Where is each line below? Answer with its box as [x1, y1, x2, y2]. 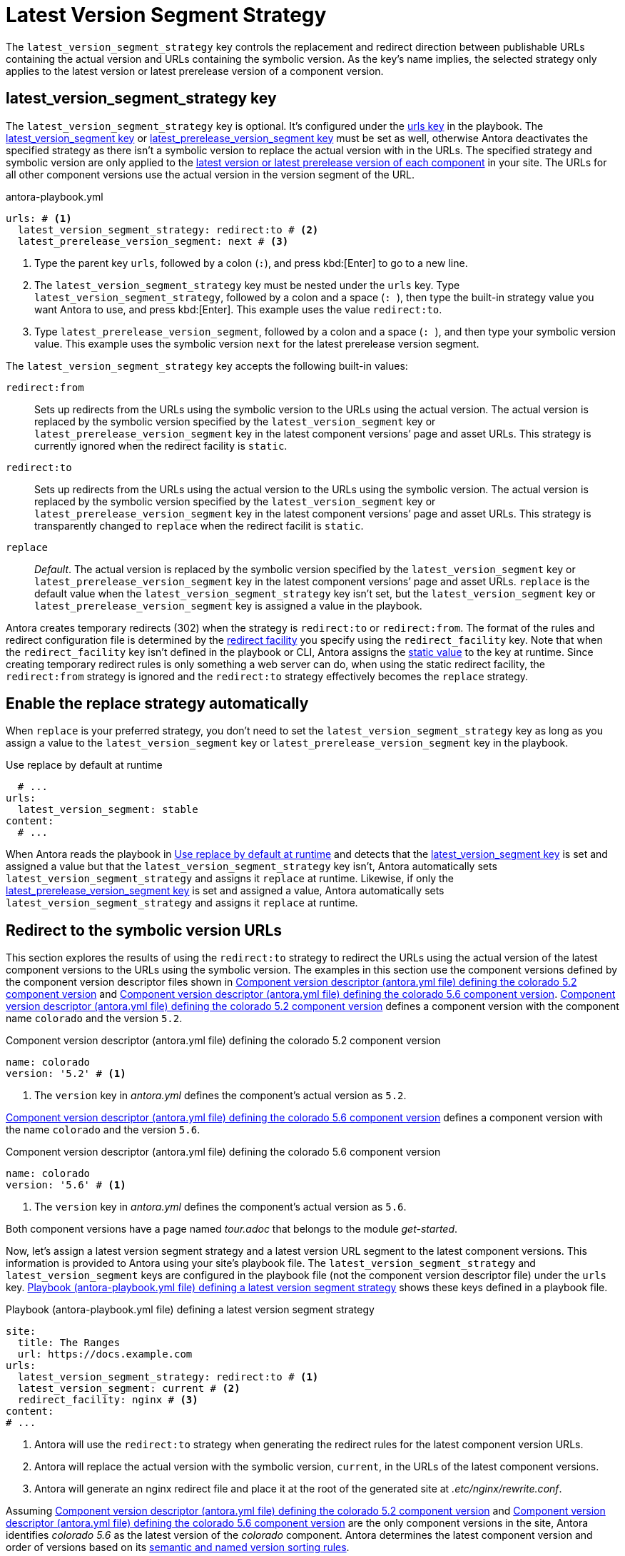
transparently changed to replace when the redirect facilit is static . [34, 519, 364, 532]
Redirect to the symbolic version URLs [6, 921, 283, 939]
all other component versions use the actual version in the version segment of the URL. [6, 168, 415, 181]
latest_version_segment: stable [17, 804, 198, 816]
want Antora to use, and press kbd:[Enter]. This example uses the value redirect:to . [34, 303, 442, 315]
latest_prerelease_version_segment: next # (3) [17, 235, 289, 247]
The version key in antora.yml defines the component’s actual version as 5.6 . [34, 1201, 407, 1213]
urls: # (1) [6, 212, 72, 224]
